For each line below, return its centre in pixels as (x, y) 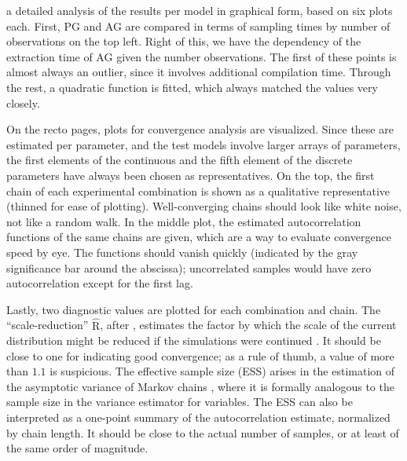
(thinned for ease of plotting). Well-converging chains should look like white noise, (204, 206)
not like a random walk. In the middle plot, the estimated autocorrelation (184, 221)
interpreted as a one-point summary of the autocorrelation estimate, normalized (198, 417)
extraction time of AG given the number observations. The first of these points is (202, 56)
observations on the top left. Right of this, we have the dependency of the (184, 41)
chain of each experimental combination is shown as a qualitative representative (198, 190)
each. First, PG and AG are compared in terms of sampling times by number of (198, 26)
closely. (23, 102)
